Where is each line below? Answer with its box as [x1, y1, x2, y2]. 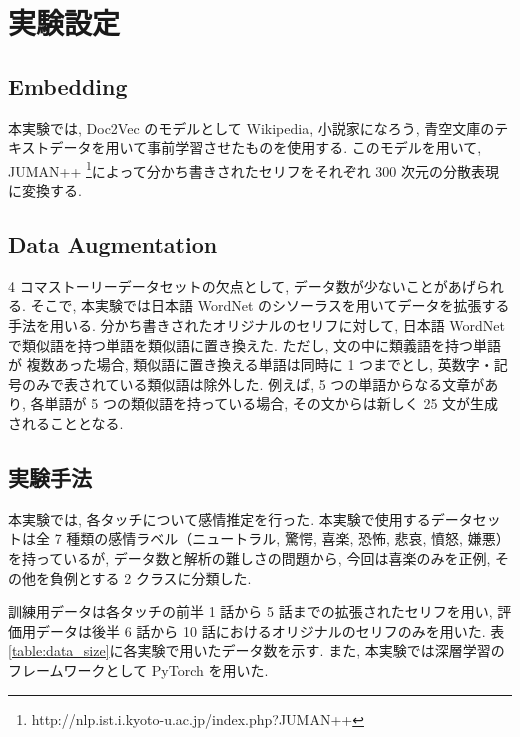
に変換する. [8, 180, 82, 201]
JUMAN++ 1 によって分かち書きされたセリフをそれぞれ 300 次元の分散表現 [8, 157, 500, 181]
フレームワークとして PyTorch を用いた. [8, 659, 269, 680]
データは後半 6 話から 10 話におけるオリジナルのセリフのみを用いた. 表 [35, 620, 505, 641]
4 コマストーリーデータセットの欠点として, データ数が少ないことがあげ [8, 275, 476, 296]
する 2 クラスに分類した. [91, 567, 252, 588]
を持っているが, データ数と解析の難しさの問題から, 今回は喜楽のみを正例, [8, 547, 491, 568]
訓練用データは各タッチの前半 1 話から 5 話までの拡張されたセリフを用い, [8, 601, 493, 622]
